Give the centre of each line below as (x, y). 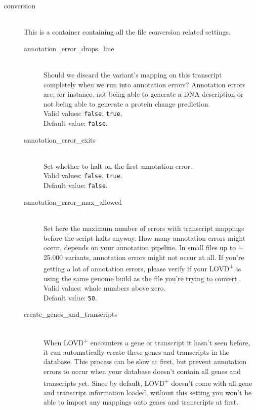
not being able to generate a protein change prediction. (127, 103)
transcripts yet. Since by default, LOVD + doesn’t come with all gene (148, 382)
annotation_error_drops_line (69, 48)
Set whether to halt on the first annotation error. (118, 166)
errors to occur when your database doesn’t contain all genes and (142, 371)
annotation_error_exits (60, 139)
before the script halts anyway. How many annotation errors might (145, 238)
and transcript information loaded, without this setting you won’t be (148, 392)
